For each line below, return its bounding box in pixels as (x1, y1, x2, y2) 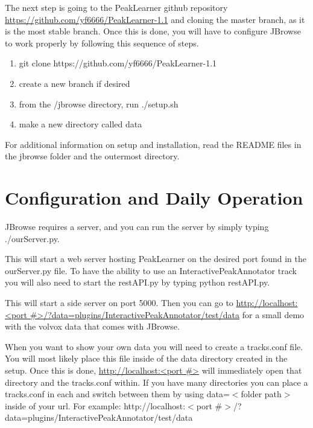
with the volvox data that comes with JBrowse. (5, 320, 180, 333)
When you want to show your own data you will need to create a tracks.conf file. (5, 340, 303, 353)
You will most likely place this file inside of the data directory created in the (5, 352, 288, 365)
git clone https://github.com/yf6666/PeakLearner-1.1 (19, 57, 217, 69)
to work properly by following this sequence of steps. (5, 36, 199, 49)
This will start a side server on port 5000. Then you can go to (5, 296, 233, 309)
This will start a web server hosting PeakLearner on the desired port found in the (5, 252, 306, 265)
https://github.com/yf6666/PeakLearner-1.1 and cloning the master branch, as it (5, 13, 305, 25)
